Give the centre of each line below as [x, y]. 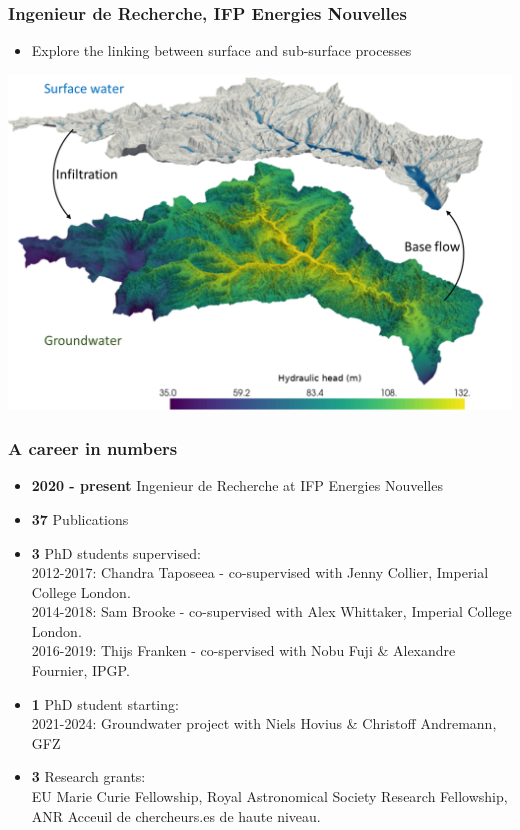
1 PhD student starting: [105, 703]
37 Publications [80, 518]
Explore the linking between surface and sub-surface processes [221, 50]
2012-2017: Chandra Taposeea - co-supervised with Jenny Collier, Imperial [260, 572]
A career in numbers [93, 448]
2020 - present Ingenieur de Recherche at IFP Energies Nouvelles [237, 485]
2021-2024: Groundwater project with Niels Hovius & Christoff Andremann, [264, 723]
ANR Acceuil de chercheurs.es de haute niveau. [176, 815]
